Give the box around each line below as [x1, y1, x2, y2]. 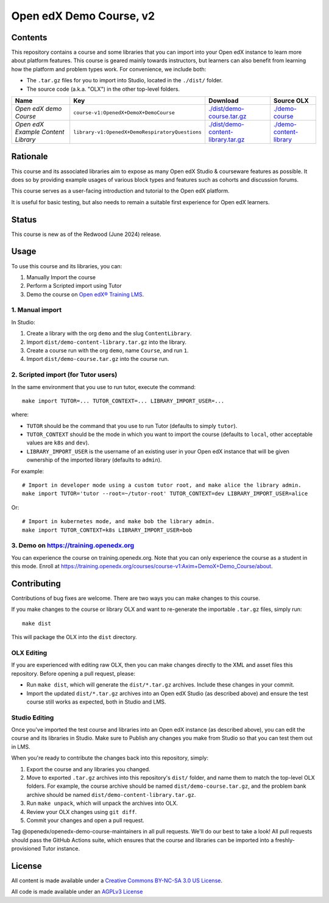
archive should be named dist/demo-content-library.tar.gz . [26, 791, 196, 798]
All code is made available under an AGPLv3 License [11, 888, 143, 896]
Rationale [11, 151, 48, 162]
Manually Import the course [26, 273, 96, 280]
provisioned [11, 845, 41, 852]
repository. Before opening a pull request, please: [11, 669, 135, 677]
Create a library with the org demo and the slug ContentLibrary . [26, 330, 192, 337]
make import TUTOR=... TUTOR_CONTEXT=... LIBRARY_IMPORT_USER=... [22, 397, 225, 404]
